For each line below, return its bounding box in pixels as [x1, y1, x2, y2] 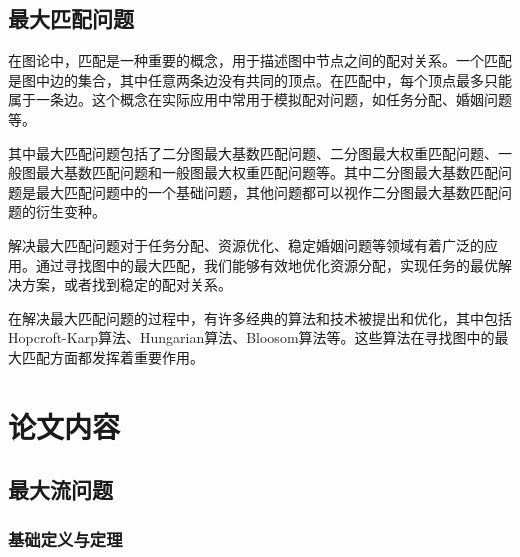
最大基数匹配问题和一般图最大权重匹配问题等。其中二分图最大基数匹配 [35, 162, 498, 183]
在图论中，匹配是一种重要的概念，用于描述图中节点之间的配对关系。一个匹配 [8, 50, 512, 71]
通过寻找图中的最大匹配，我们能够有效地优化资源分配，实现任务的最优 [35, 254, 498, 275]
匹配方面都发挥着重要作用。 [21, 346, 204, 367]
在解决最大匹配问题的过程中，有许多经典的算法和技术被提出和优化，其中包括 [8, 307, 512, 328]
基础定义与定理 [8, 526, 123, 551]
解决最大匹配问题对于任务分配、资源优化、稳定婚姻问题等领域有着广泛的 [8, 234, 484, 255]
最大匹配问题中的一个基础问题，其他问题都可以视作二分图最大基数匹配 [35, 181, 498, 202]
